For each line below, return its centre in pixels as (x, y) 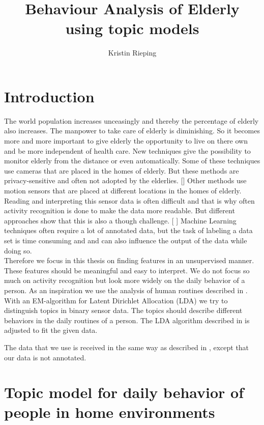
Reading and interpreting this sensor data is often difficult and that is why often (129, 200)
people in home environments (110, 412)
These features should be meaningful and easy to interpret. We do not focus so (127, 270)
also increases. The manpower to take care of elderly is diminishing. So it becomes (132, 131)
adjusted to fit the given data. (51, 330)
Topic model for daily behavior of (124, 392)
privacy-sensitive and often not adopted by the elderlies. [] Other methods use (125, 180)
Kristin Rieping (132, 53)
